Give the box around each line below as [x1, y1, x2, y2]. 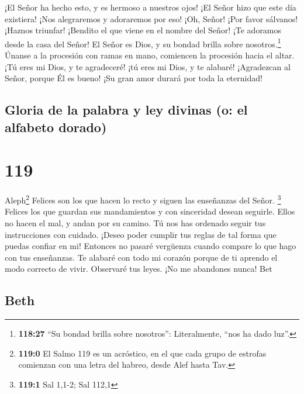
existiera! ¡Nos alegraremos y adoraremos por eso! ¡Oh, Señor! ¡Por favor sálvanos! [5, 12, 298, 25]
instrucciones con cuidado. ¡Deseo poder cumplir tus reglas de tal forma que [5, 228, 277, 240]
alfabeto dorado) [5, 117, 107, 136]
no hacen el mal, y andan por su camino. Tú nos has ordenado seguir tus [5, 216, 266, 229]
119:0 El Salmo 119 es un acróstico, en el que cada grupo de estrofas [18, 347, 267, 359]
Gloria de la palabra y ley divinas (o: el [5, 101, 248, 119]
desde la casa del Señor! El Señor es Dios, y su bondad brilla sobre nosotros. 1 [5, 36, 281, 50]
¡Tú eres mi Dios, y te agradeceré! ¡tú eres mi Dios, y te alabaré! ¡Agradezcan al [5, 60, 291, 72]
